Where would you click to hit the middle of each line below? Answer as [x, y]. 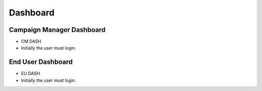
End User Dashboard [41, 62]
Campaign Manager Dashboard [57, 30]
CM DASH [31, 42]
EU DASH [31, 74]
